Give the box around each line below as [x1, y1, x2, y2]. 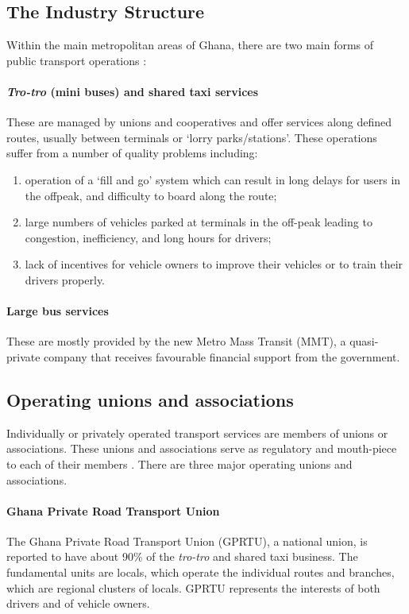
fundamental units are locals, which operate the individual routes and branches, [6, 564, 395, 581]
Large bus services [6, 303, 109, 319]
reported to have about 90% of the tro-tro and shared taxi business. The [6, 548, 358, 565]
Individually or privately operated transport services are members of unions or [6, 424, 388, 441]
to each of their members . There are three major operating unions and [6, 455, 353, 472]
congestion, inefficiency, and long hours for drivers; [25, 229, 272, 245]
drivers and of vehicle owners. [6, 595, 150, 612]
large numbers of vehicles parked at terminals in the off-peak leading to [25, 214, 372, 230]
